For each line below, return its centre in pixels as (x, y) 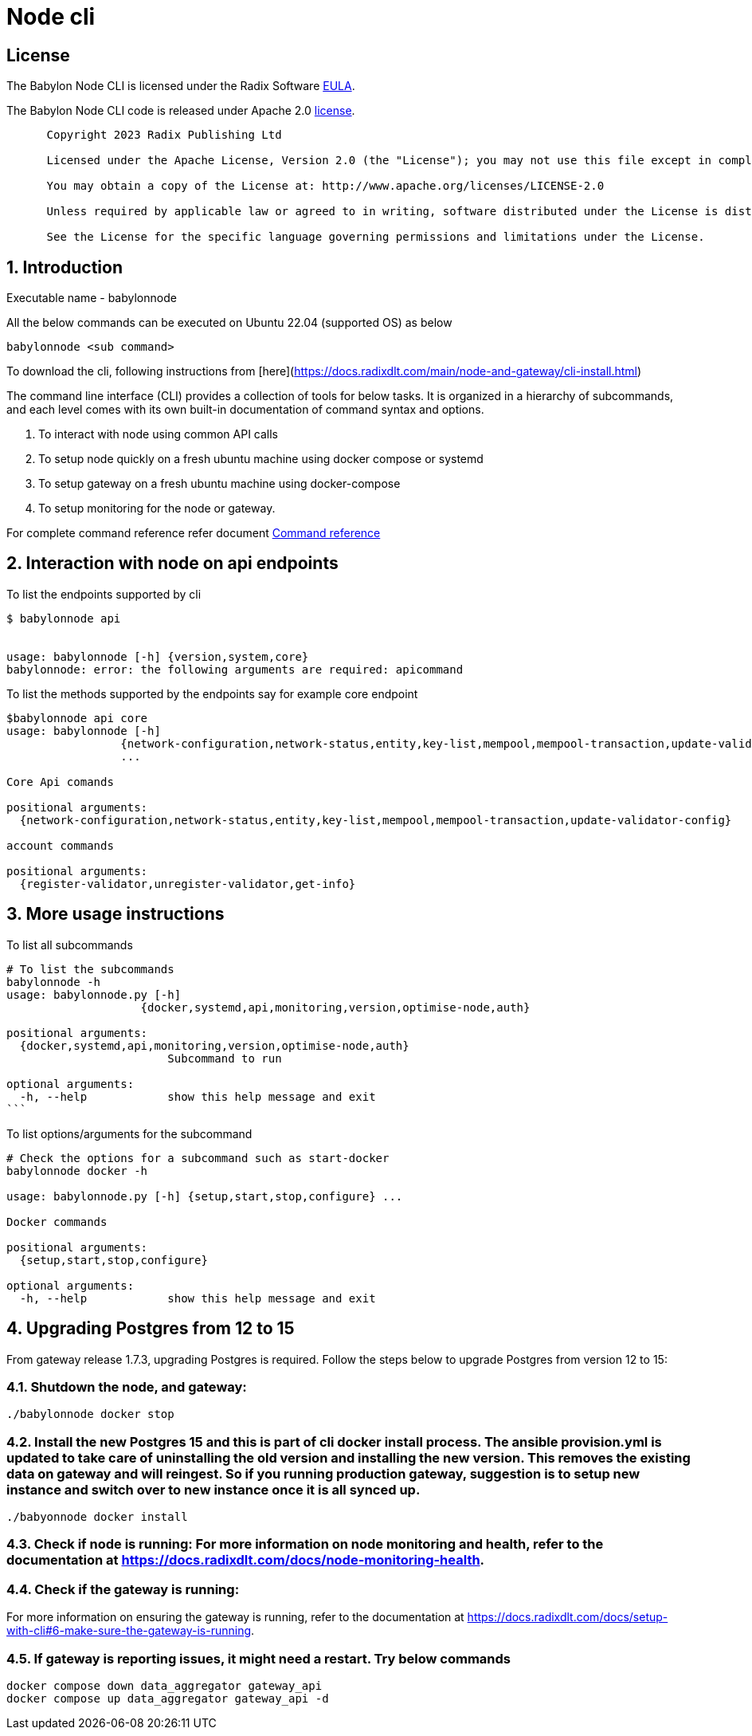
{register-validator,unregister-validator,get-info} (188, 884)
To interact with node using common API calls (159, 434)
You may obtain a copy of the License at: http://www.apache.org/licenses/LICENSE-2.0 (325, 186)
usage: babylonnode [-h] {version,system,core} (158, 656)
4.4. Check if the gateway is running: (123, 1589)
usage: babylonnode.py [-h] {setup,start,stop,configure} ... (205, 1196)
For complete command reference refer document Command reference (194, 533)
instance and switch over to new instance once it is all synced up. (213, 1489)
